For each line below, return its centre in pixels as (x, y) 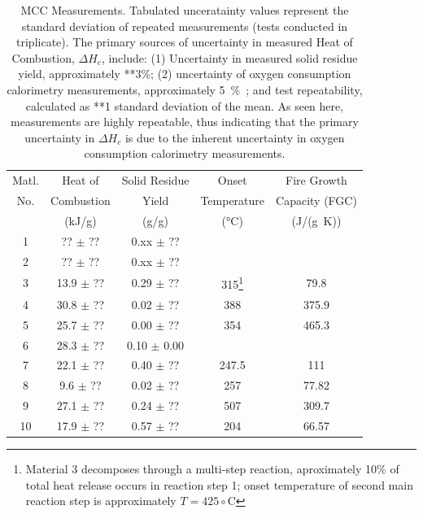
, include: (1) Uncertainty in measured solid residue (229, 57)
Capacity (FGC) (316, 200)
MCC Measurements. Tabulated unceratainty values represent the (185, 10)
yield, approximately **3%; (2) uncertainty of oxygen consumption (185, 74)
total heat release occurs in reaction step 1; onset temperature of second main (219, 484)
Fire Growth (316, 180)
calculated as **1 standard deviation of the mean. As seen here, (185, 105)
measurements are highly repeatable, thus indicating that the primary (185, 122)
